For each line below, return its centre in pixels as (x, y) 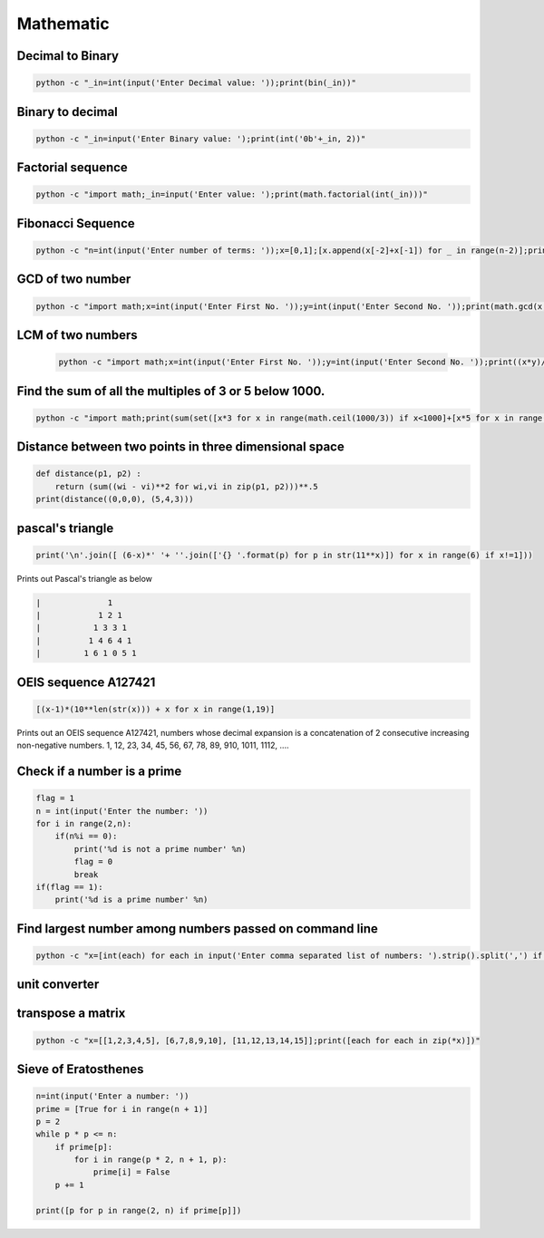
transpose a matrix (71, 1014)
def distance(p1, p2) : (89, 474)
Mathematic (63, 24)
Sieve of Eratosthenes (80, 1069)
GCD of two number (74, 280)
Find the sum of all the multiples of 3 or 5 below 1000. (171, 391)
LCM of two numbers (77, 335)
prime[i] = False (131, 1172)
